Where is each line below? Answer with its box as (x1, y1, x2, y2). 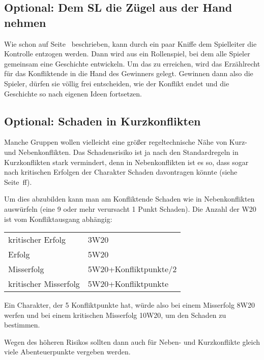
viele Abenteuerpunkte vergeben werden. (4, 346, 131, 357)
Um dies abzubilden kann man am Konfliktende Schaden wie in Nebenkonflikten (4, 193, 255, 204)
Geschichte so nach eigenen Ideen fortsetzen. (4, 88, 142, 99)
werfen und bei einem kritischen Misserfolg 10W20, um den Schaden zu (4, 309, 226, 320)
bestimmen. (4, 319, 40, 330)
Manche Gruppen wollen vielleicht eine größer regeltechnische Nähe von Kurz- (4, 137, 247, 147)
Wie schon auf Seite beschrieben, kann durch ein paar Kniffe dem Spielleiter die (4, 38, 257, 49)
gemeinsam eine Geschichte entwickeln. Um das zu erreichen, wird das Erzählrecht (4, 58, 260, 69)
